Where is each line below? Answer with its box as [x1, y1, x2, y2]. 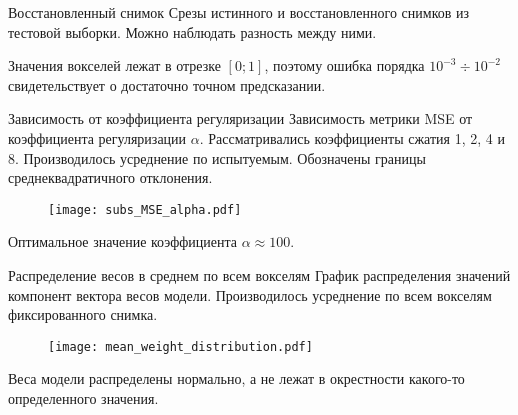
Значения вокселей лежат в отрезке [8, 55, 221, 76]
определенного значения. [8, 388, 159, 409]
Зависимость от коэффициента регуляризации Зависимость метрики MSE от [8, 108, 473, 129]
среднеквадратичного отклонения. [8, 167, 213, 188]
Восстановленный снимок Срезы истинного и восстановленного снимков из [8, 2, 470, 22]
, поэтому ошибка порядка [264, 55, 425, 76]
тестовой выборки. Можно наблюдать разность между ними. [8, 21, 377, 42]
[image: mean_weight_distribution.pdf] [48, 339, 313, 354]
